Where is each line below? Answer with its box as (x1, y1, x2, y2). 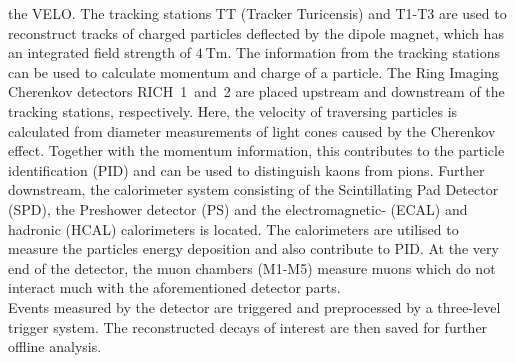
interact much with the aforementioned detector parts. (8, 277, 341, 298)
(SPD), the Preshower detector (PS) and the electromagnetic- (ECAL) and (8, 198, 468, 219)
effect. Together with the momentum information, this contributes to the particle (8, 140, 505, 161)
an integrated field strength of (8, 42, 191, 63)
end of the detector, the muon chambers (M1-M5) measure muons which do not (8, 257, 496, 278)
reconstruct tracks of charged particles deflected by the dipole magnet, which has (8, 22, 504, 43)
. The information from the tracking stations (227, 42, 501, 63)
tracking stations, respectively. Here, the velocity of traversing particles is (8, 100, 458, 121)
